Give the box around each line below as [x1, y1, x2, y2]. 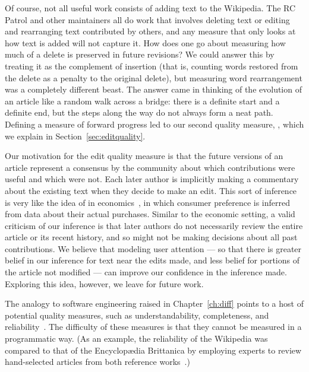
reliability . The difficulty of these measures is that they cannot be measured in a [5, 320, 302, 333]
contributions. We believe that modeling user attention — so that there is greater [5, 242, 302, 255]
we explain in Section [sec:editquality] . [5, 129, 146, 142]
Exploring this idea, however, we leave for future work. [5, 277, 204, 290]
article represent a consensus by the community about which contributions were [5, 161, 295, 173]
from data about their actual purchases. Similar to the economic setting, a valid [5, 208, 295, 220]
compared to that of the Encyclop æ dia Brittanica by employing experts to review [5, 344, 302, 356]
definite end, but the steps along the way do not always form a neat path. [5, 106, 273, 119]
